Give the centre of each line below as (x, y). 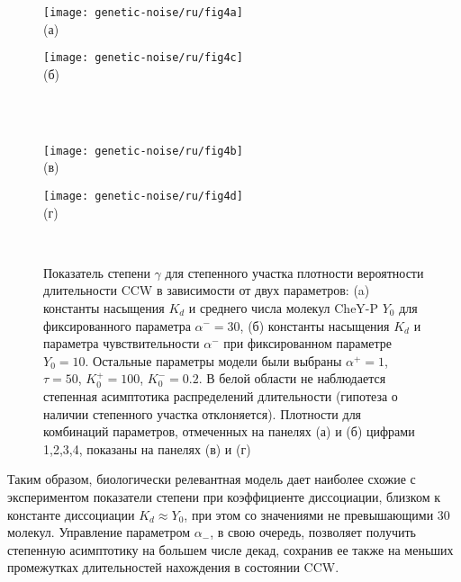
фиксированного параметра (117, 325)
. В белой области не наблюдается (292, 378)
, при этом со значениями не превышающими (309, 514)
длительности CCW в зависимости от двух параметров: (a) (207, 290)
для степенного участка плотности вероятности (294, 272)
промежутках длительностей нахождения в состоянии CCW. (173, 567)
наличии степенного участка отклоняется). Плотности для (203, 413)
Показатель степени (97, 272)
